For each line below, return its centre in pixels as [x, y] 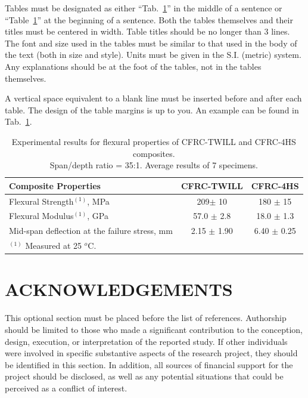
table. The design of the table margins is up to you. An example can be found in [152, 109]
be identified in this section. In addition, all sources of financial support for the [149, 364]
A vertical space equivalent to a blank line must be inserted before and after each [153, 98]
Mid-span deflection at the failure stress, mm [91, 231]
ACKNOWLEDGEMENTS [119, 289]
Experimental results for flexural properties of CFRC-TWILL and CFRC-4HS [154, 141]
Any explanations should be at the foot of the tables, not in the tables [133, 66]
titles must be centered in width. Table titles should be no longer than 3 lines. [147, 31]
